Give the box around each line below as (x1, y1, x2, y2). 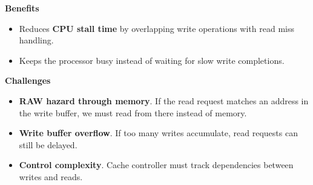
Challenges (5, 74, 51, 87)
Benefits (5, 2, 39, 14)
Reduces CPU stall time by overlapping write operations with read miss (19, 22, 294, 34)
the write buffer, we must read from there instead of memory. (19, 106, 247, 119)
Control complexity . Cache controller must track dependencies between (19, 158, 294, 171)
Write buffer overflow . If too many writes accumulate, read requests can (19, 127, 298, 139)
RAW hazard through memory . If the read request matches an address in (19, 94, 309, 107)
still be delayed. (19, 138, 77, 151)
